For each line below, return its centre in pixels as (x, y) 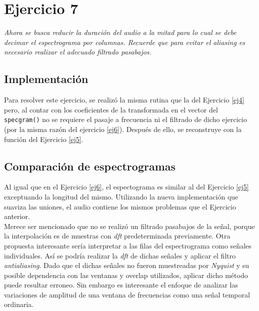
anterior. (17, 216)
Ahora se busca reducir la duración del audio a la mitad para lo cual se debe (120, 32)
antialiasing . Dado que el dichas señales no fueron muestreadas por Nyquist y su (127, 265)
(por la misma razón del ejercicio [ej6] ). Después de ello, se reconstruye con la (123, 129)
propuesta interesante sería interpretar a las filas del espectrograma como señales (128, 245)
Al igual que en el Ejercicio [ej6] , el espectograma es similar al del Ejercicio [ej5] (126, 187)
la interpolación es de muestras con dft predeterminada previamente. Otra (117, 236)
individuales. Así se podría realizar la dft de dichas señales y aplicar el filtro (120, 255)
